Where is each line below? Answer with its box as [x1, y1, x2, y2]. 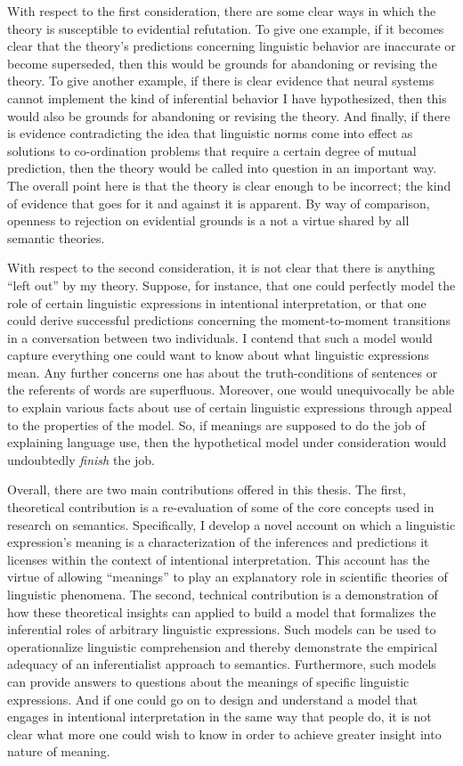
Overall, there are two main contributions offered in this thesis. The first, [7, 480, 406, 499]
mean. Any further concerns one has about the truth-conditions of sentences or [7, 363, 438, 381]
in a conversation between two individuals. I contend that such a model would [7, 328, 433, 346]
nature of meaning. [7, 742, 110, 761]
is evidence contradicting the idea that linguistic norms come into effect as [7, 124, 413, 143]
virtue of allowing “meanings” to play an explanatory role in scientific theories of [7, 567, 448, 586]
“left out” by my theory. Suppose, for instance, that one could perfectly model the [7, 275, 456, 294]
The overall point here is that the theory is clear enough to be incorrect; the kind [7, 175, 451, 194]
